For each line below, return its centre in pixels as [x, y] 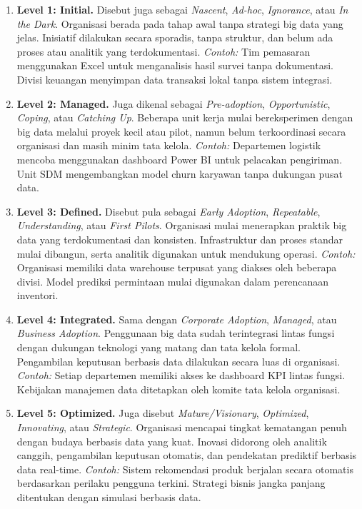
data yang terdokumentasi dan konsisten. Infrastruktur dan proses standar [180, 239]
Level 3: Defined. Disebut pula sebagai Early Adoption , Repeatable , [169, 211]
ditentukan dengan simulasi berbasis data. [109, 497]
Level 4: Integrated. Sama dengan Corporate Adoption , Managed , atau [177, 319]
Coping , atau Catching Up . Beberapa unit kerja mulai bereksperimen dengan [185, 117]
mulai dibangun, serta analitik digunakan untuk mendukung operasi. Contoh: [186, 253]
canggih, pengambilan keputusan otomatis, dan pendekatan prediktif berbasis [187, 455]
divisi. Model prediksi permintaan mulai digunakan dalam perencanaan [173, 281]
